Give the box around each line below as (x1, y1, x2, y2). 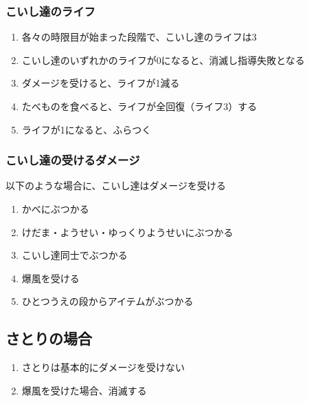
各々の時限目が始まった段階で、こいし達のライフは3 (21, 30, 257, 44)
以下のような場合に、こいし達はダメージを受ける (5, 178, 226, 193)
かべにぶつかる (21, 202, 89, 215)
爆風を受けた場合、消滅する (21, 383, 147, 397)
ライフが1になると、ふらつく (21, 122, 152, 136)
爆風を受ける (21, 271, 80, 285)
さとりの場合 (5, 328, 92, 349)
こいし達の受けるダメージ (5, 151, 140, 169)
